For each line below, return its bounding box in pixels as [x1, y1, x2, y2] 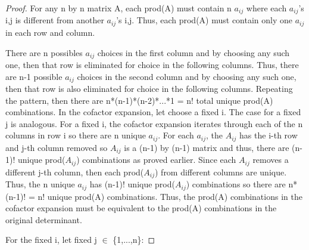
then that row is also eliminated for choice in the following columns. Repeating [5, 82, 293, 94]
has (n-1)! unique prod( [89, 178, 175, 190]
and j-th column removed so [5, 141, 108, 153]
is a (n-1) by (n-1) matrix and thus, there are [124, 141, 289, 153]
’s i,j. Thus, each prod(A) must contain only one [116, 14, 293, 26]
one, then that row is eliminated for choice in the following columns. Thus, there [5, 58, 299, 70]
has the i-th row [239, 129, 298, 141]
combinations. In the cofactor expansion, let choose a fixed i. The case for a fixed [5, 106, 301, 118]
